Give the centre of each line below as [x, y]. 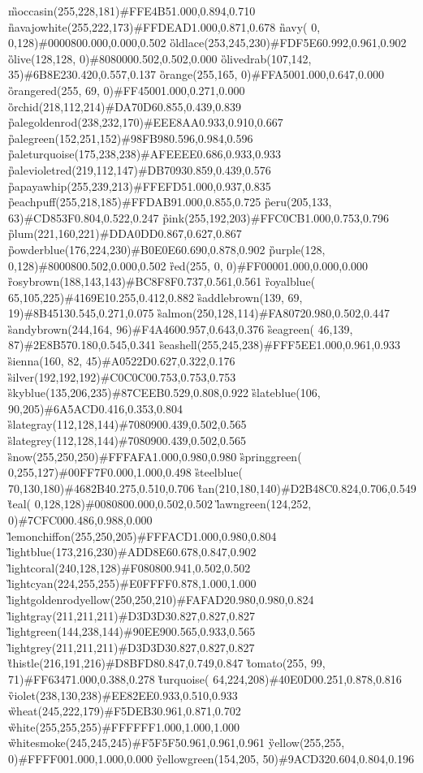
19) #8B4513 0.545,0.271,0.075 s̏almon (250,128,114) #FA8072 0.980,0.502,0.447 [199, 313]
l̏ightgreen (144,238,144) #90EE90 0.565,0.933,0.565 [132, 631]
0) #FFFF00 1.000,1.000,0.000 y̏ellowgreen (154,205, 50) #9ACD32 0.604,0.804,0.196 [211, 758]
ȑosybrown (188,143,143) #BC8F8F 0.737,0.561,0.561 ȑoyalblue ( [162, 281]
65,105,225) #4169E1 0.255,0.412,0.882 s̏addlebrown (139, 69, [155, 297]
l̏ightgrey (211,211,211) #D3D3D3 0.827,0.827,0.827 [132, 647]
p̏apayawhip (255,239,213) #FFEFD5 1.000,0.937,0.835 [140, 186]
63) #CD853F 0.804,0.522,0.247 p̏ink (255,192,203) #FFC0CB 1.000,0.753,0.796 [199, 217]
